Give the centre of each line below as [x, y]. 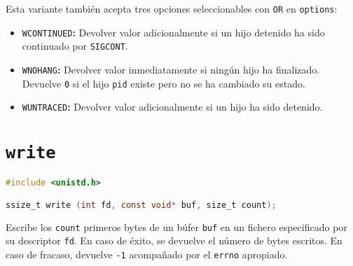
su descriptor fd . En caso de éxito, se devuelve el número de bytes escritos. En [174, 240]
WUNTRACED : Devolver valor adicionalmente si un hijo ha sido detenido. [172, 107]
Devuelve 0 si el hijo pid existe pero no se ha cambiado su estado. [164, 83]
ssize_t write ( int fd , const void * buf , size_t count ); [141, 205]
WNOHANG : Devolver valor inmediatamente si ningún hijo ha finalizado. [171, 69]
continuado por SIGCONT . [75, 46]
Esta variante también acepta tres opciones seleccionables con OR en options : [172, 8]
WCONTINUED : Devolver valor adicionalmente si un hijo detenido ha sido [173, 32]
